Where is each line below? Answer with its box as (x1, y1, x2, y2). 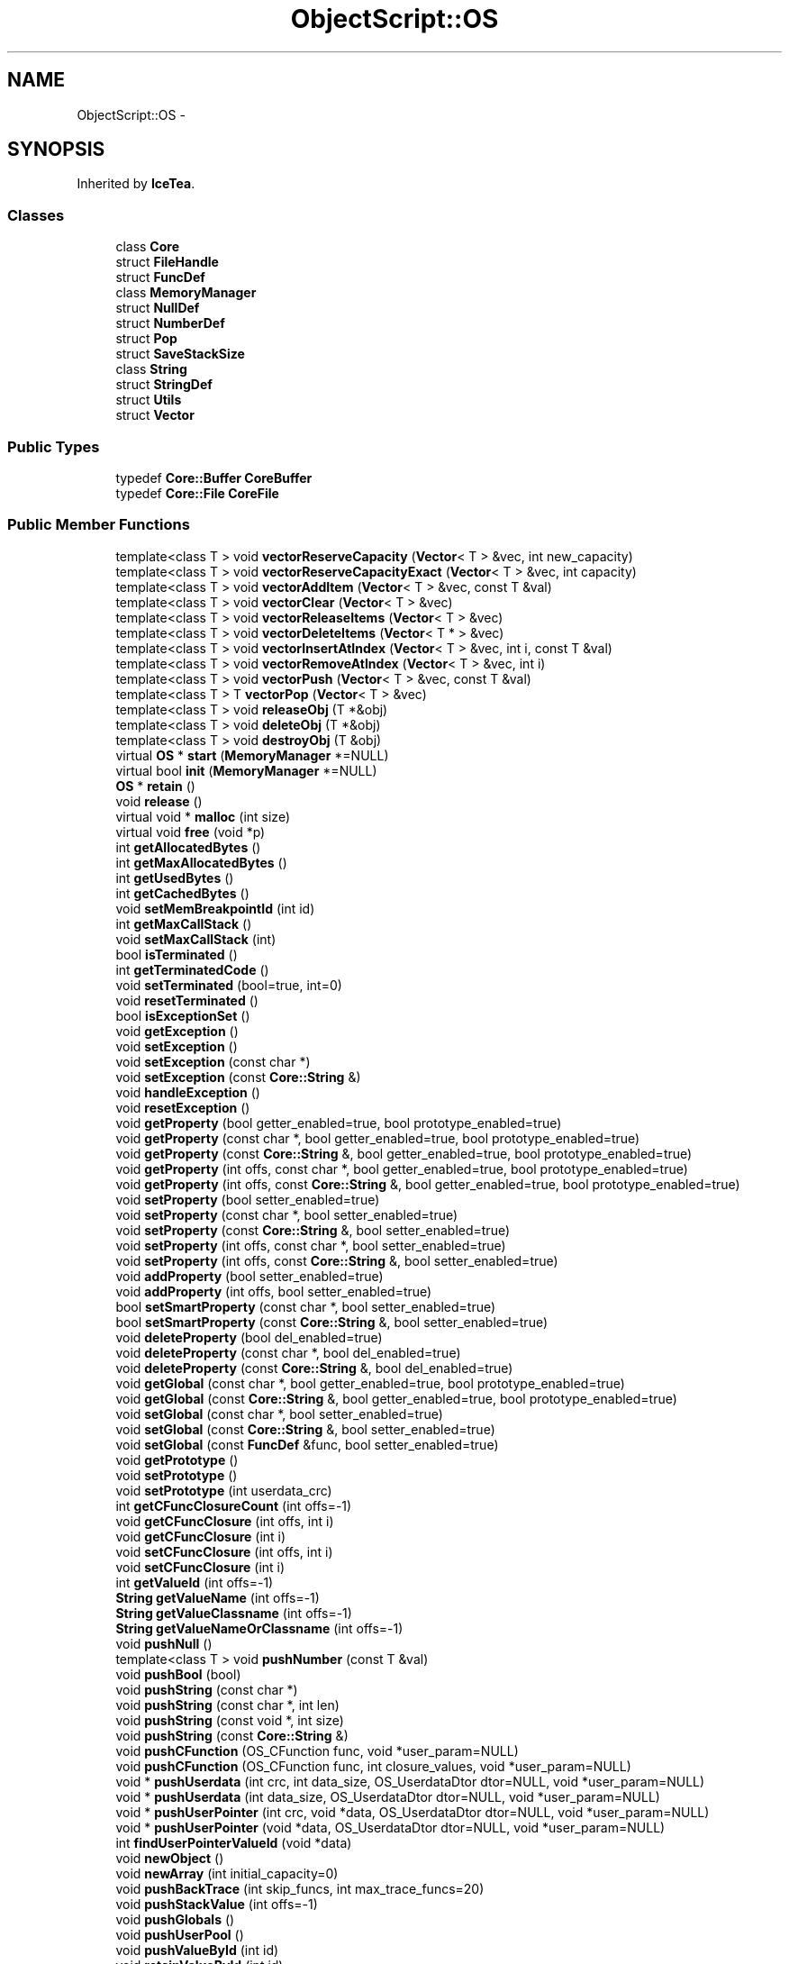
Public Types (7, 437, 100, 456)
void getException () (115, 1023, 239, 1039)
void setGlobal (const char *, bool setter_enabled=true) (115, 1405, 443, 1422)
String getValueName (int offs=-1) (115, 1589, 320, 1605)
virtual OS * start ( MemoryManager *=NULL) (115, 747, 389, 763)
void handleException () (115, 1084, 260, 1100)
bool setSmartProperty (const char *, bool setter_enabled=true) (115, 1298, 496, 1314)
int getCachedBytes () (115, 885, 249, 901)
